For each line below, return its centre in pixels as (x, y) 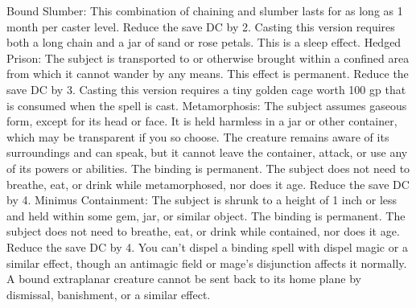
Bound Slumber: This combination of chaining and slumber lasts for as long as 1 (205, 10)
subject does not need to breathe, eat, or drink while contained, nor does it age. (203, 231)
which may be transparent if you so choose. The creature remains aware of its (198, 136)
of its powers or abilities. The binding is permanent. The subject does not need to (208, 168)
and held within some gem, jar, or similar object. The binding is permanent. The (206, 215)
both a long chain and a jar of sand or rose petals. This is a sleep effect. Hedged (204, 42)
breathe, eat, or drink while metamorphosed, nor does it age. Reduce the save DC (208, 184)
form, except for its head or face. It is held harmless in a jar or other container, (202, 121)
